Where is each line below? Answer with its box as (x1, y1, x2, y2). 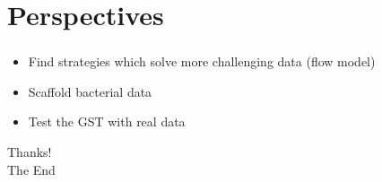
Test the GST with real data (28, 112, 186, 131)
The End (7, 160, 56, 178)
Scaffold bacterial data (28, 82, 152, 100)
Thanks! (7, 143, 52, 161)
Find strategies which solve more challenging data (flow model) (28, 52, 376, 71)
